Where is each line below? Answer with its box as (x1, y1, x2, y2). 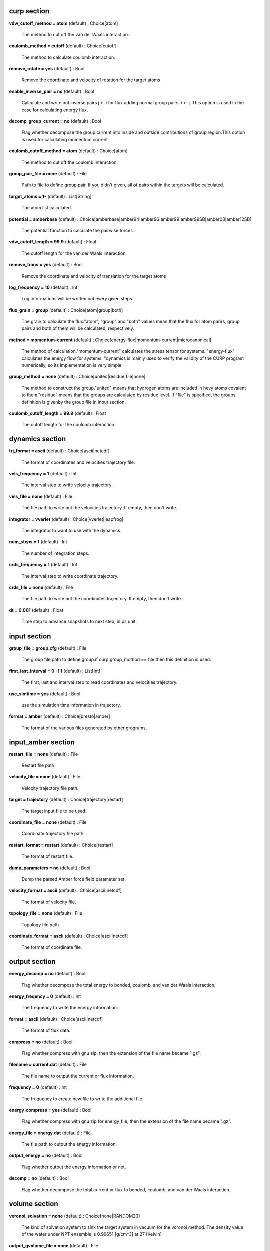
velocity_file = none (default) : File (9, 774, 81, 780)
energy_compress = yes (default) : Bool (9, 1107, 92, 1113)
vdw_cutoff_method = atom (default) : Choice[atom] (9, 20, 118, 26)
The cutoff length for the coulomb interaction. (21, 422, 116, 428)
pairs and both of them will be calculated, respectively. (21, 325, 134, 331)
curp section (9, 7, 50, 15)
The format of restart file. (21, 853, 74, 859)
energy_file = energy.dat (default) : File (9, 1130, 91, 1136)
